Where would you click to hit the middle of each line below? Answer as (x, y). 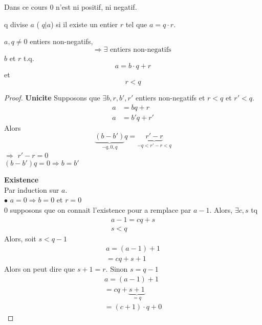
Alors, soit (20, 238)
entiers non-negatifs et (170, 97)
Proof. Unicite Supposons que (52, 97)
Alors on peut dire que (40, 269)
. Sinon (117, 269)
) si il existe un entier (84, 24)
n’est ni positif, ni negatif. (96, 7)
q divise (16, 24)
